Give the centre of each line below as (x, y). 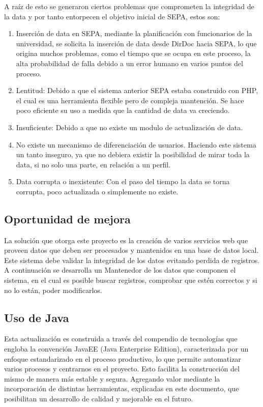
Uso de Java (37, 317)
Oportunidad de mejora (67, 219)
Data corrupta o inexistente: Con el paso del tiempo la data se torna (123, 181)
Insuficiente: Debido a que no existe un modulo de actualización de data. (129, 127)
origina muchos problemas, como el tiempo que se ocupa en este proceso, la (133, 53)
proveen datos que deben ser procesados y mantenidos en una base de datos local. (131, 250)
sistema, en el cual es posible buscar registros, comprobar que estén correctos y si (131, 280)
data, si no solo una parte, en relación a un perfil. (93, 164)
